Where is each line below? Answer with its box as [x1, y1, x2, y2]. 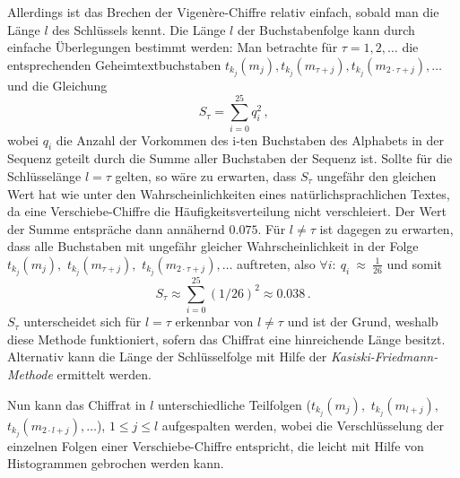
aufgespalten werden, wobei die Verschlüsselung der [161, 415, 445, 434]
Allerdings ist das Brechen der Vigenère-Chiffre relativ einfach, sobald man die [7, 3, 439, 21]
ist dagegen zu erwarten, [319, 219, 454, 238]
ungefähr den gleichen [317, 166, 437, 185]
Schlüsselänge [7, 166, 82, 185]
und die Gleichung [7, 75, 108, 94]
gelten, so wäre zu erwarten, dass [115, 166, 297, 185]
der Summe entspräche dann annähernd [7, 219, 225, 238]
